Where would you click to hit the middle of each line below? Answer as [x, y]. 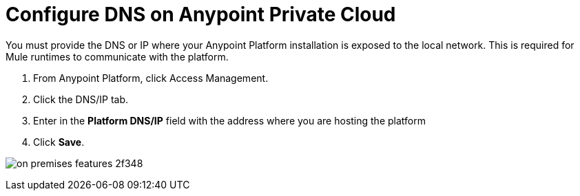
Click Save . [59, 142]
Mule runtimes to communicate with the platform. [117, 56]
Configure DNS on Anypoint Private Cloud [201, 14]
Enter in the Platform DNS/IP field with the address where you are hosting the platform [229, 120]
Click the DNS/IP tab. [81, 99]
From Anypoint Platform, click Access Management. [151, 78]
